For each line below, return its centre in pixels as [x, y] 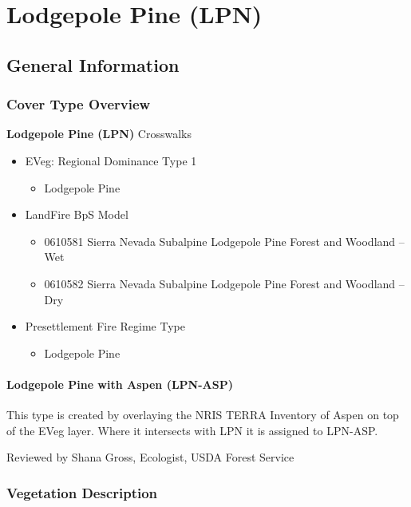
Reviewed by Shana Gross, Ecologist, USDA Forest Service [150, 457]
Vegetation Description [82, 492]
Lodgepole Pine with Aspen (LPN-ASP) [120, 384]
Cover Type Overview [79, 104]
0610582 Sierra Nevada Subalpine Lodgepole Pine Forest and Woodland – [224, 283]
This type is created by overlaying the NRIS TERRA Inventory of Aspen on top [203, 415]
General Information [93, 64]
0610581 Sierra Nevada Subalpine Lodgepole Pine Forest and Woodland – [224, 241]
